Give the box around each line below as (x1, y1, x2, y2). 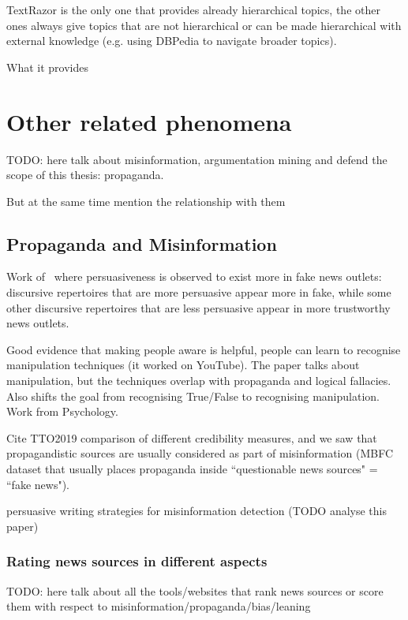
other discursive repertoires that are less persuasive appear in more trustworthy (6, 299, 391, 316)
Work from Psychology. (6, 403, 118, 420)
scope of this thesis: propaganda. (6, 166, 164, 183)
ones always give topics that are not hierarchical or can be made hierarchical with (6, 17, 402, 33)
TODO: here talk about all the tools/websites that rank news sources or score (6, 582, 384, 599)
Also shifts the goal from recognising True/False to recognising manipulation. (6, 387, 380, 404)
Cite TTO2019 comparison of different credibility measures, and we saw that (6, 429, 377, 446)
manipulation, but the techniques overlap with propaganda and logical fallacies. (6, 372, 391, 389)
